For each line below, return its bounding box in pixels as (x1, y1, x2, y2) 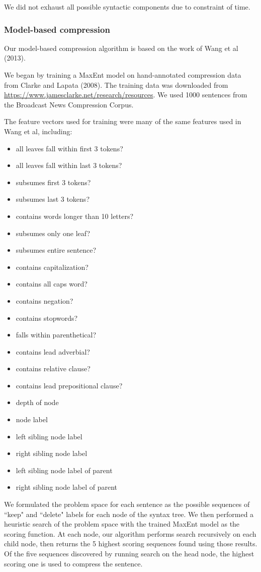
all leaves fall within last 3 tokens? (16, 160, 122, 170)
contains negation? (16, 295, 73, 306)
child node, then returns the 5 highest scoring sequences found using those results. (4, 538, 257, 549)
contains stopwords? (16, 312, 78, 323)
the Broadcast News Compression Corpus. (4, 99, 134, 109)
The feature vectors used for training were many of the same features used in (4, 116, 241, 127)
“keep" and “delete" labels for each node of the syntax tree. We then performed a (4, 508, 254, 519)
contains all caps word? (16, 278, 88, 289)
